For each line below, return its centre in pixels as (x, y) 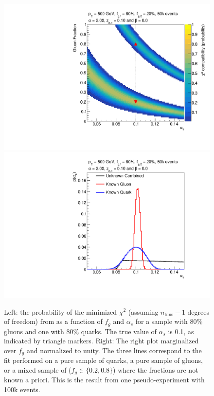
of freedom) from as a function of (53, 321)
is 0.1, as (181, 331)
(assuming (143, 311)
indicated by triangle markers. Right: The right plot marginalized (101, 341)
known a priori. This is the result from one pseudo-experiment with (104, 380)
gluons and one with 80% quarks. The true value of (80, 331)
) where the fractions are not (156, 369)
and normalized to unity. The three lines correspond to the (114, 350)
